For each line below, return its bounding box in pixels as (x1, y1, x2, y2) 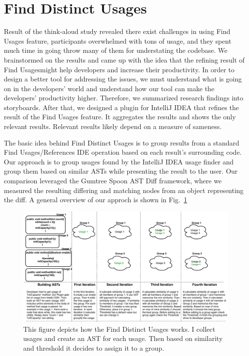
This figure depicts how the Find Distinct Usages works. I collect (23, 324, 216, 334)
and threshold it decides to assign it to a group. (23, 342, 164, 353)
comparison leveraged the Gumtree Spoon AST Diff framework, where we (4, 176, 222, 186)
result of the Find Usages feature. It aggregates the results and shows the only (4, 112, 236, 122)
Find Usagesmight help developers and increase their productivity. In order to (4, 64, 234, 74)
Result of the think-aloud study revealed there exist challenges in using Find (4, 26, 231, 36)
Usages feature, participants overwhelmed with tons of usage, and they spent (4, 35, 232, 46)
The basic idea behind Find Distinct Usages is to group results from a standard (4, 137, 239, 147)
